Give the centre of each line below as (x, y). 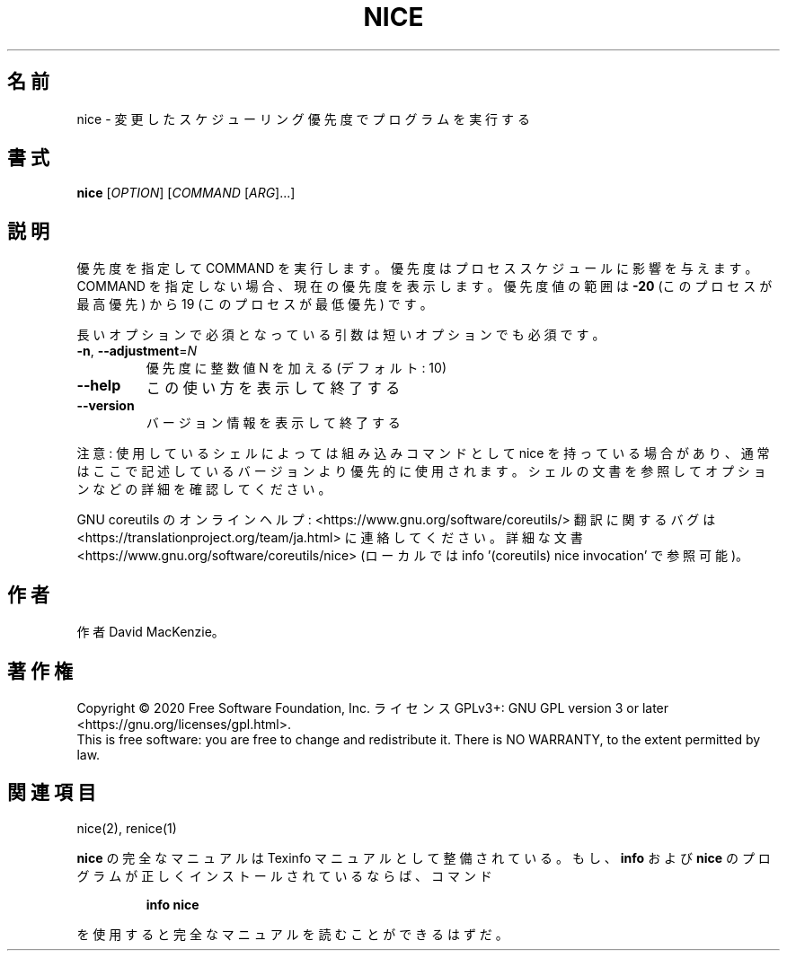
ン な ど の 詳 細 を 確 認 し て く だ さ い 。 (204, 489)
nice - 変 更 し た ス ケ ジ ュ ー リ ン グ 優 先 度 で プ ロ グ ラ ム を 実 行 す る (303, 119)
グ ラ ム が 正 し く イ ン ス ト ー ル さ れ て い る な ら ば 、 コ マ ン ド (284, 875)
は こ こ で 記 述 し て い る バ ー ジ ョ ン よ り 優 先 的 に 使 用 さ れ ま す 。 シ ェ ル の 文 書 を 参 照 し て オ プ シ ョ (421, 471)
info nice (172, 904)
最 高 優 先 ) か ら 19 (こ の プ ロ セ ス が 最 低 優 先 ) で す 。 (255, 304)
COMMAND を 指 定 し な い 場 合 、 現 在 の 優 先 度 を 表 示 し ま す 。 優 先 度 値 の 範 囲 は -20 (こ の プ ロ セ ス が (424, 286)
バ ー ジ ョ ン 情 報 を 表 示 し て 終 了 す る (273, 423)
